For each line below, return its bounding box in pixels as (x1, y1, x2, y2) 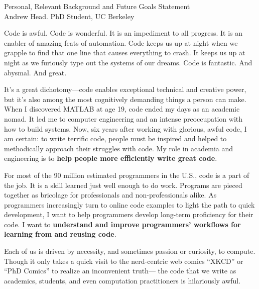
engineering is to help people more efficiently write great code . (4, 153, 217, 163)
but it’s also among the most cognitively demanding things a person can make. (4, 93, 246, 104)
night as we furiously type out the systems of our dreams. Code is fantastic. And (4, 57, 252, 67)
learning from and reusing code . (4, 229, 116, 239)
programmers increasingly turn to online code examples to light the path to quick (4, 199, 255, 210)
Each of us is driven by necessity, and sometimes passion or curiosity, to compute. (4, 246, 255, 256)
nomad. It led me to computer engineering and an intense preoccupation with (4, 113, 243, 124)
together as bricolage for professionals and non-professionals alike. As (4, 189, 217, 200)
